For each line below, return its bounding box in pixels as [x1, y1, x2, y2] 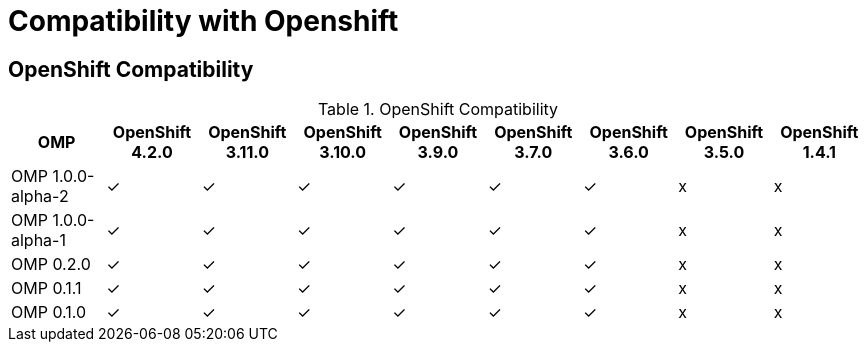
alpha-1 [11, 230, 66, 251]
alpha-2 [11, 186, 69, 207]
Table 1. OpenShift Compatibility [317, 99, 559, 120]
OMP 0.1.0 [11, 302, 87, 323]
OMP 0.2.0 [11, 254, 91, 275]
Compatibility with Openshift [8, 4, 399, 38]
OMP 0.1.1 [11, 278, 82, 299]
